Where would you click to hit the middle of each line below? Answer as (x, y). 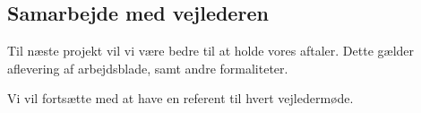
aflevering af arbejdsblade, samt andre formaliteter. (148, 68)
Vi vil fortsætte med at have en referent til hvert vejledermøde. (180, 98)
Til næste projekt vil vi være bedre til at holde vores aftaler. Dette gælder (211, 51)
